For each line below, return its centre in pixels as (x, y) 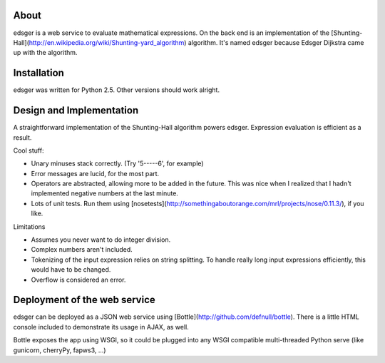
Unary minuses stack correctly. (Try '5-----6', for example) (117, 163)
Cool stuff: (29, 150)
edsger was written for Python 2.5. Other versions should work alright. (117, 90)
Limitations (29, 226)
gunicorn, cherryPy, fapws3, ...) (60, 350)
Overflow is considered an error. (78, 280)
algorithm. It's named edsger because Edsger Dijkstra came (276, 42)
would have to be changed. (71, 270)
